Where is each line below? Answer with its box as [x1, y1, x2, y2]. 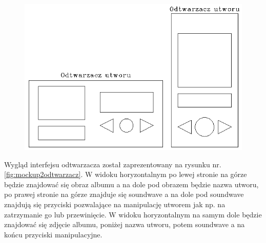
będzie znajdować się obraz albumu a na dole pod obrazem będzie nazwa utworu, [4, 179, 259, 189]
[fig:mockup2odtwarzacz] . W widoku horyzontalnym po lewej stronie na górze [4, 169, 247, 180]
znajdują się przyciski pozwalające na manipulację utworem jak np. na [4, 199, 226, 210]
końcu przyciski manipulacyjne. [4, 229, 103, 239]
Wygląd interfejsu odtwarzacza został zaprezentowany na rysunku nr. [4, 159, 221, 169]
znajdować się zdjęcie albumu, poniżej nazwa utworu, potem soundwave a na [4, 219, 245, 230]
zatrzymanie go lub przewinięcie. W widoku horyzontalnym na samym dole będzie [4, 209, 262, 219]
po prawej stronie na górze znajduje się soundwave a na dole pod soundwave [4, 189, 244, 200]
